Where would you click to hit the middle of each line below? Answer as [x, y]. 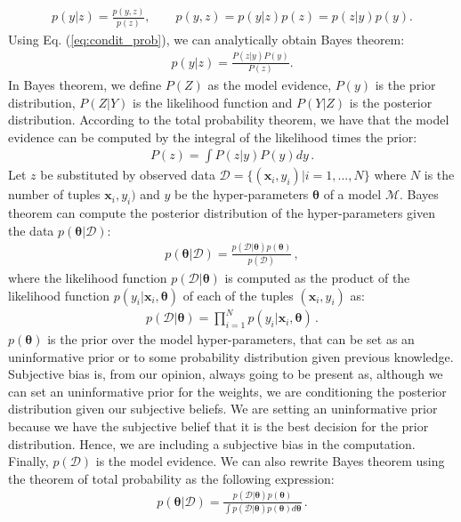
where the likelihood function [88, 277]
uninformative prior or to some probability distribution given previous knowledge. [231, 356]
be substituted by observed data [128, 175]
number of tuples [54, 194]
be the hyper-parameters [242, 194]
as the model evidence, [270, 84]
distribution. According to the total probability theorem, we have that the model [229, 120]
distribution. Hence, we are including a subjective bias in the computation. [212, 443]
